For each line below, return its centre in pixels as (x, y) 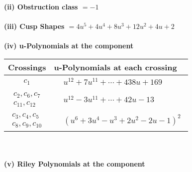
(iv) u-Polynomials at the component (69, 46)
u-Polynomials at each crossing (115, 67)
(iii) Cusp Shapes (34, 26)
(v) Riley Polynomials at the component (75, 164)
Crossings (27, 67)
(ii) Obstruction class (41, 6)
